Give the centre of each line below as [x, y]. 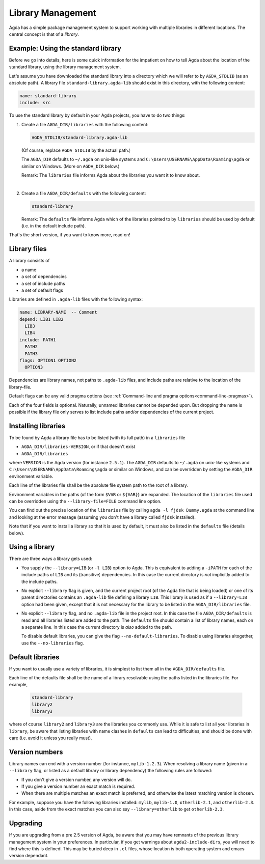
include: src [35, 103]
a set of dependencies [44, 277]
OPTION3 [34, 367]
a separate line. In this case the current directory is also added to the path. [97, 627]
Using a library [32, 547]
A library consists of [29, 261]
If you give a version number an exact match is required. [78, 786]
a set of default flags [42, 290]
